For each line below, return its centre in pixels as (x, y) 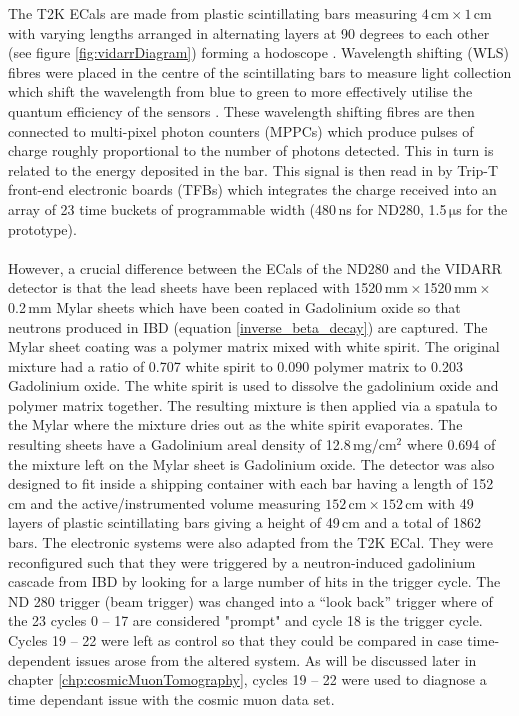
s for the (482, 208)
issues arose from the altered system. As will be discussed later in (276, 659)
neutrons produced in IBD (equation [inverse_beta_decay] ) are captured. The (248, 326)
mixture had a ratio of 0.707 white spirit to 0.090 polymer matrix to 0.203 (235, 365)
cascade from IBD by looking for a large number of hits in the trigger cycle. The (254, 581)
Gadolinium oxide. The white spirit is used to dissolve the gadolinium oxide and (253, 385)
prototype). (42, 228)
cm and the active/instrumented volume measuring (164, 502)
